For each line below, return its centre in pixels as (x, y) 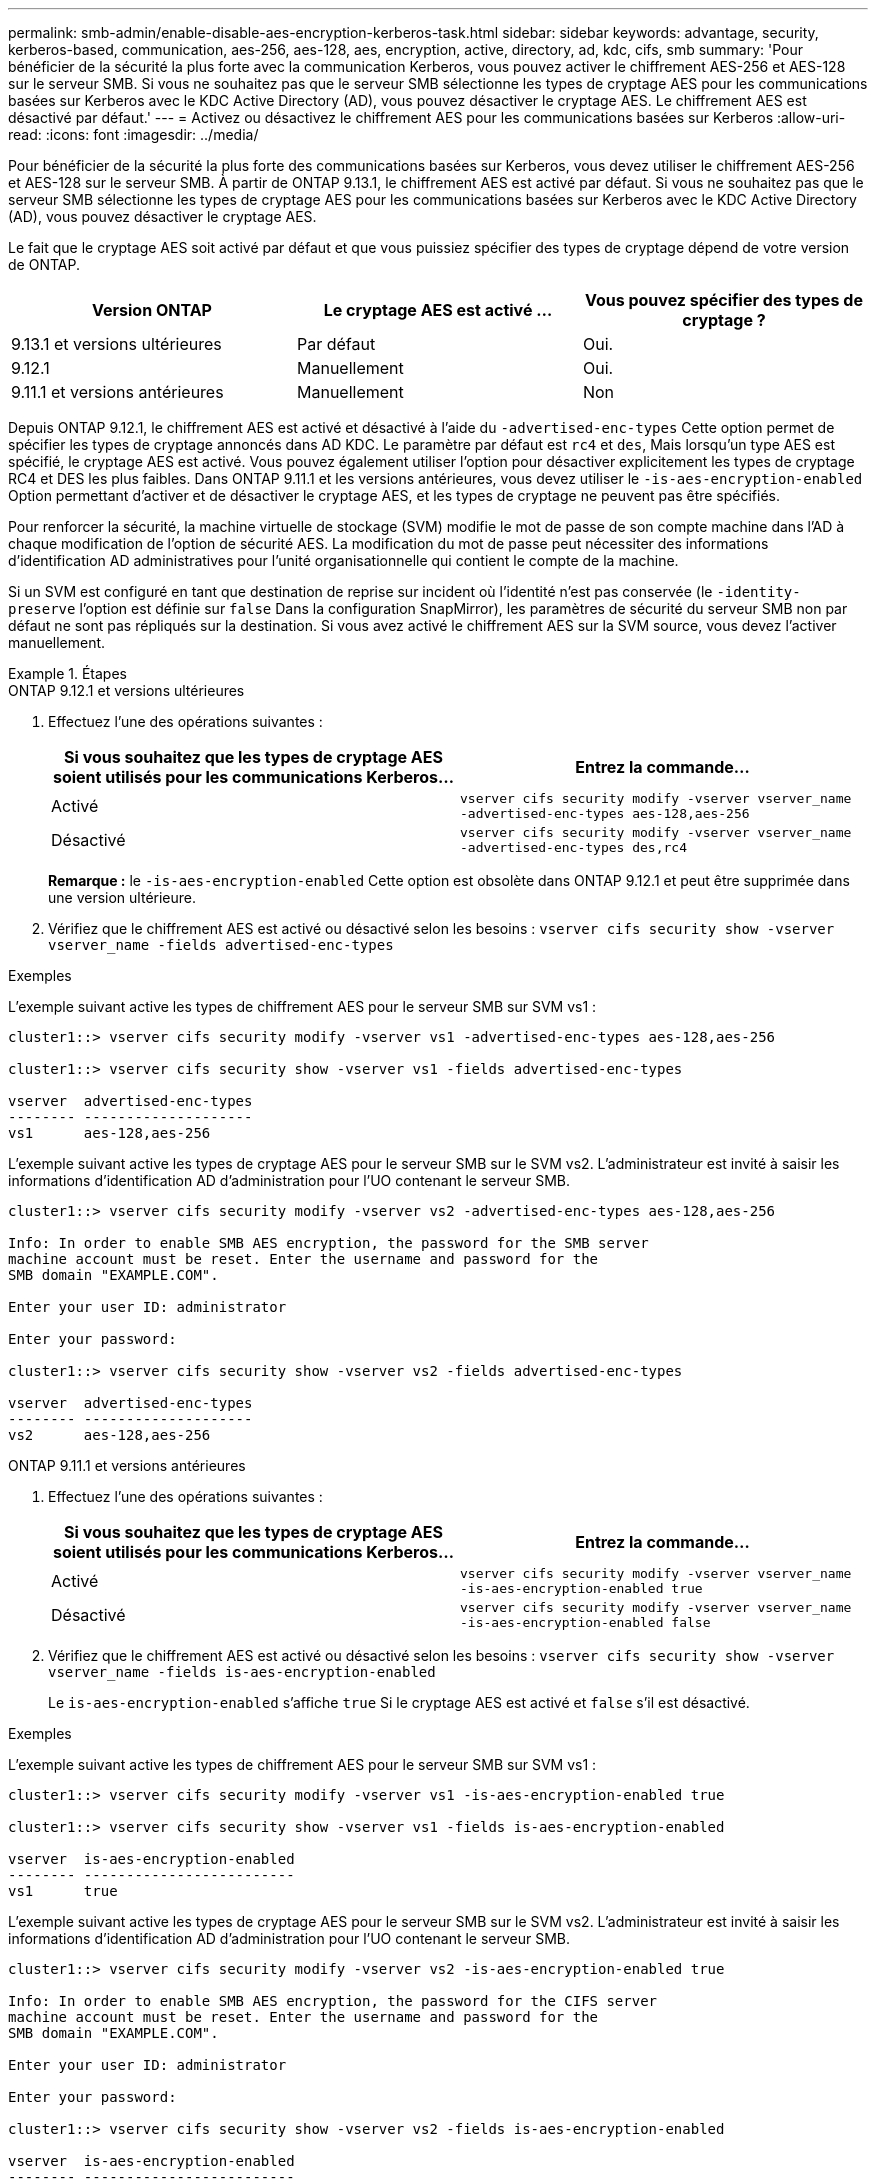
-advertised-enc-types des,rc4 (573, 847)
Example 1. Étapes (67, 673)
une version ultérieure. (122, 897)
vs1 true (63, 1891)
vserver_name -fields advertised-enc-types (221, 945)
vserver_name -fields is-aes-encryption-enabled (242, 1672)
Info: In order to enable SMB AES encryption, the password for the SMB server (328, 1243)
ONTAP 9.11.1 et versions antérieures (127, 1465)
